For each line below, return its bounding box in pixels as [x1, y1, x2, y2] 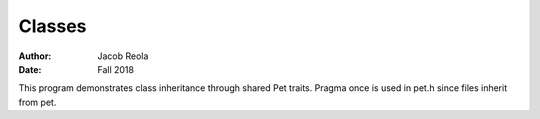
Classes [18, 15, 87, 37]
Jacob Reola [97, 50, 149, 62]
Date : [18, 63, 42, 75]
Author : [18, 50, 52, 62]
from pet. [18, 96, 57, 108]
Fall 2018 [97, 63, 135, 75]
